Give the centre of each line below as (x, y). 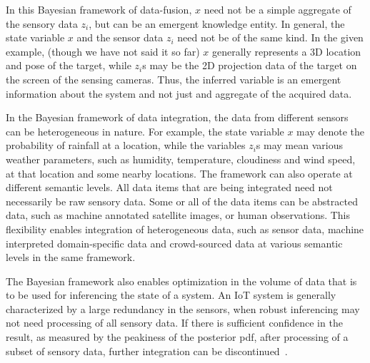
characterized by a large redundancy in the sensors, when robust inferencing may (183, 308)
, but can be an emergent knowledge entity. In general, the (217, 23)
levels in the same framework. (71, 257)
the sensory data (42, 23)
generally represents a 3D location (286, 51)
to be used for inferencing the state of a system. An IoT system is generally (171, 295)
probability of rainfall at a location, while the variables (126, 145)
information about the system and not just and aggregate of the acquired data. (179, 93)
